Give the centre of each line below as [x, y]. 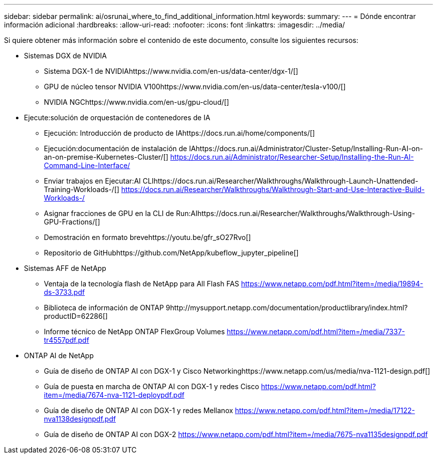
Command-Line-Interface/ [87, 165]
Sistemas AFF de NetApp [65, 268]
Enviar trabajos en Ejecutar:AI [93, 181]
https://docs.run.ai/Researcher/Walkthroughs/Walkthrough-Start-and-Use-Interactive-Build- [273, 189]
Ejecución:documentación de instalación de [115, 148]
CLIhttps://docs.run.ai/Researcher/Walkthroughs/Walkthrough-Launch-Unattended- [280, 181]
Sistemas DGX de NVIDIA [65, 56]
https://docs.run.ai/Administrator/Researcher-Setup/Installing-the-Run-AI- [292, 157]
